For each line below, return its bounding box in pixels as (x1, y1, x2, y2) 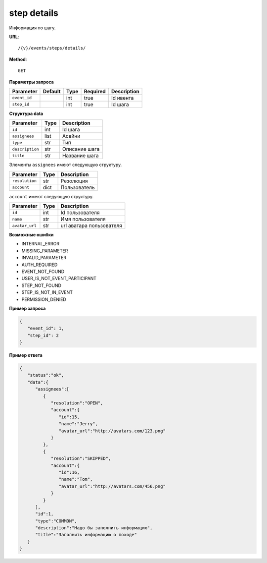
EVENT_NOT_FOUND (21, 269, 65, 275)
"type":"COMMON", (35, 518, 78, 524)
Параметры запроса (9, 79, 54, 85)
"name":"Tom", (58, 476, 93, 482)
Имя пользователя (60, 216, 106, 223)
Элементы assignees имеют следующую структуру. (9, 162, 122, 168)
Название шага (62, 152, 99, 159)
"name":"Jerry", (58, 421, 98, 427)
